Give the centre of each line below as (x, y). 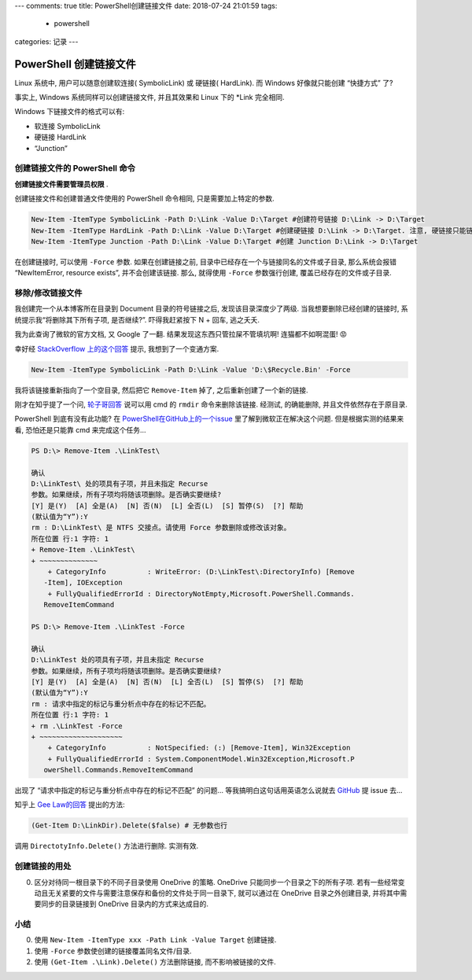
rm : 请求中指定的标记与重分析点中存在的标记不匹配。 (121, 704)
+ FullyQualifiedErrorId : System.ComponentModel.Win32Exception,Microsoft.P (201, 759)
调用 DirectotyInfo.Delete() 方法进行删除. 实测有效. (107, 846)
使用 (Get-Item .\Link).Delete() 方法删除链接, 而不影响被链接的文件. (155, 962)
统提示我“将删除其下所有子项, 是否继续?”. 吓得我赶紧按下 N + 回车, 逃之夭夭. (137, 319)
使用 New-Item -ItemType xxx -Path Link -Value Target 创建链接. (155, 940)
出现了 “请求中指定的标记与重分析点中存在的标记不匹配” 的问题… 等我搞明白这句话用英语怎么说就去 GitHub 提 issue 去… (208, 790)
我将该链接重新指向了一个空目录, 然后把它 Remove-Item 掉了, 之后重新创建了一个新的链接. (161, 390)
